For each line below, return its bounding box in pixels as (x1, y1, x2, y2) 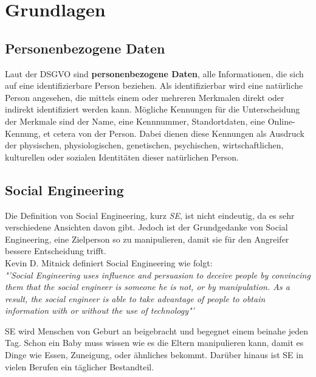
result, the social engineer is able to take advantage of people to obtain (5, 292, 266, 305)
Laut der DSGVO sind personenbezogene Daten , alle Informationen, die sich (5, 67, 304, 80)
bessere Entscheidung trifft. (5, 244, 106, 257)
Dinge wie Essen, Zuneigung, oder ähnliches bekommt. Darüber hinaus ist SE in (5, 348, 303, 361)
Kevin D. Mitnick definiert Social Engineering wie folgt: (5, 256, 213, 269)
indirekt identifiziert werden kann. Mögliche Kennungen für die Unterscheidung (5, 103, 300, 116)
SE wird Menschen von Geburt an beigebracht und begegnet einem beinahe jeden (5, 324, 309, 337)
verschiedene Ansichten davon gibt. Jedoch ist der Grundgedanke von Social (5, 221, 288, 233)
